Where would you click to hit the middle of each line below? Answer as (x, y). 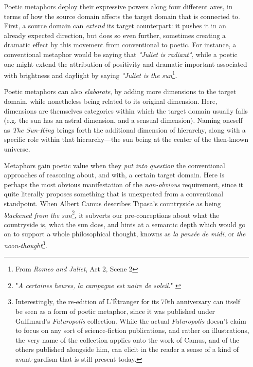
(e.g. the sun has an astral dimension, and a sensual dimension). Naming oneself (123, 120)
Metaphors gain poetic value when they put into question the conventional (115, 165)
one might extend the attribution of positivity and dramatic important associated (126, 64)
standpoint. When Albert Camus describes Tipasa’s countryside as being (112, 203)
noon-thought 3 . (26, 244)
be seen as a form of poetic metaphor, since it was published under (115, 311)
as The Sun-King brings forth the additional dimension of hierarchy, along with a (125, 129)
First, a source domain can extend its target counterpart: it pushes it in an (115, 26)
